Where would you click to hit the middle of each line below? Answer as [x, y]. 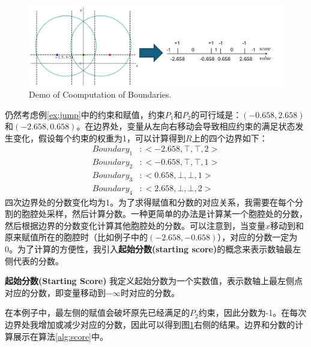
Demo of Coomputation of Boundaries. [100, 94]
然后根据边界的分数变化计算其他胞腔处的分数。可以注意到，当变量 [135, 225]
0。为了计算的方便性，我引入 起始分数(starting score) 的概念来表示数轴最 [149, 249]
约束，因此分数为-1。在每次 [252, 313]
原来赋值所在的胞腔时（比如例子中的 [76, 237]
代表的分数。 [38, 260]
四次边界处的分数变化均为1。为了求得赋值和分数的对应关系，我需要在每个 [150, 202]
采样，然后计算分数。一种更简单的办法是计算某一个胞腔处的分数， [177, 214]
